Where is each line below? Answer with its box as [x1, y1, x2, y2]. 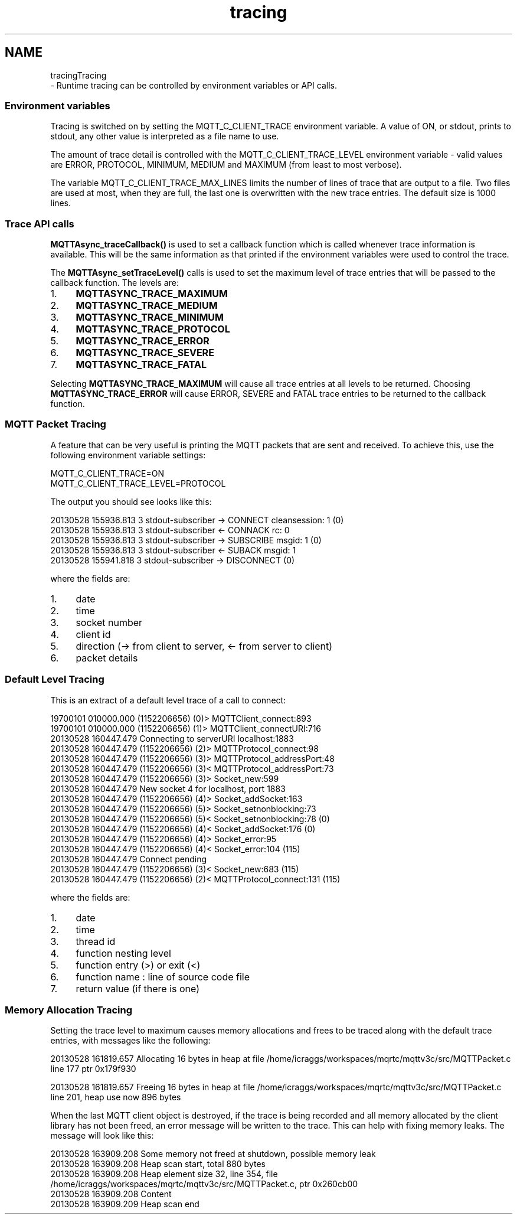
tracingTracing [50, 70, 107, 80]
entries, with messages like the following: [50, 1035, 211, 1046]
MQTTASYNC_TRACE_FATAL [76, 358, 207, 371]
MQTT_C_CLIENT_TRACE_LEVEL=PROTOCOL [50, 478, 226, 488]
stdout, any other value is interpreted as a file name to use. [50, 131, 279, 142]
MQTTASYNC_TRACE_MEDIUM [76, 299, 218, 312]
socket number [76, 616, 143, 628]
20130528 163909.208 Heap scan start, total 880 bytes [50, 1159, 266, 1169]
